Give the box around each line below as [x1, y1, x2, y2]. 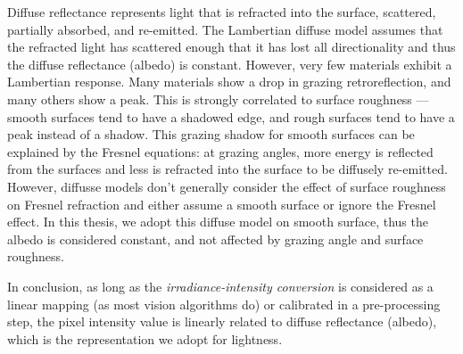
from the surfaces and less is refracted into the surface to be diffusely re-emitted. [7, 160, 448, 178]
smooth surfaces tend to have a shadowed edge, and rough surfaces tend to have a [7, 107, 455, 126]
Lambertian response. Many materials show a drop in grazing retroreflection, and [7, 72, 451, 91]
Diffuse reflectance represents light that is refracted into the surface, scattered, [7, 3, 436, 21]
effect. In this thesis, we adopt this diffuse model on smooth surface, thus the [7, 212, 428, 231]
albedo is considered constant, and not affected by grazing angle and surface [7, 229, 424, 248]
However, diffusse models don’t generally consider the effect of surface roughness [7, 177, 446, 195]
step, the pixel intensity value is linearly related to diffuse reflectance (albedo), [7, 312, 437, 331]
